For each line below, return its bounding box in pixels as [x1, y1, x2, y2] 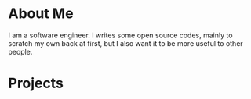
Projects [8, 75, 64, 92]
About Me [8, 5, 74, 23]
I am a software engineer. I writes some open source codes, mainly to [8, 30, 233, 40]
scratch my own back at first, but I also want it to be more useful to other [8, 38, 243, 48]
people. [8, 47, 33, 56]
